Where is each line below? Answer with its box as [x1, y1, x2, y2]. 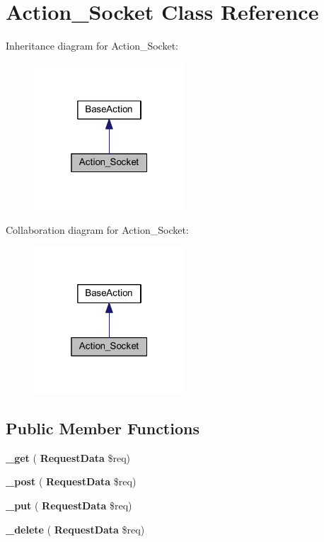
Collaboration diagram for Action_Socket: [6, 222, 189, 237]
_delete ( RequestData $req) [6, 521, 145, 536]
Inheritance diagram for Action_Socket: [6, 38, 178, 53]
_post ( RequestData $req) [6, 474, 137, 489]
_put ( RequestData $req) [6, 498, 132, 513]
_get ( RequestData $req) [6, 450, 131, 465]
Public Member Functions [6, 417, 199, 439]
